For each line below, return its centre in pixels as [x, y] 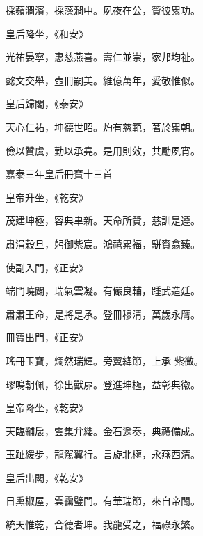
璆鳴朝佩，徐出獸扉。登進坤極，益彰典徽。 [103, 384]
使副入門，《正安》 [47, 267]
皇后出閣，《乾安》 [47, 477]
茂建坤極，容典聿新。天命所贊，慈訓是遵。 [103, 220]
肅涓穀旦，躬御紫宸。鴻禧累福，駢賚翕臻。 [103, 243]
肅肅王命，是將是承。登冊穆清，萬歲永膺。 [103, 314]
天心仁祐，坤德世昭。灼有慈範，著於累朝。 [103, 126]
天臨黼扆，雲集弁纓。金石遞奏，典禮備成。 [103, 431]
